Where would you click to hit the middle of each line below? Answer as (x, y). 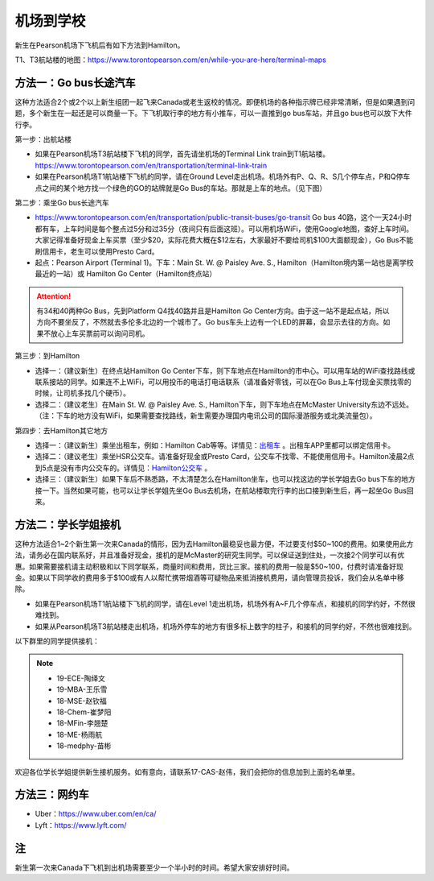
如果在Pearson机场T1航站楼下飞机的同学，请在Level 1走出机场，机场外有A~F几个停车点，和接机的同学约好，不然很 (225, 603)
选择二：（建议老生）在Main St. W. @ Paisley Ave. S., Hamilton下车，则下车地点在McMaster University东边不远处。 (224, 404)
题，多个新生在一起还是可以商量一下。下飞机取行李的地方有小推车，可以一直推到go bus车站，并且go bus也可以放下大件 (214, 114)
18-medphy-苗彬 (84, 746)
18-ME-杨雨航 (80, 734)
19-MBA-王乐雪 (82, 689)
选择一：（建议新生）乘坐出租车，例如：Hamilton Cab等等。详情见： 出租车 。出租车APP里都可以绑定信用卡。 (215, 445)
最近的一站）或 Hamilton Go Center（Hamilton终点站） (126, 274)
